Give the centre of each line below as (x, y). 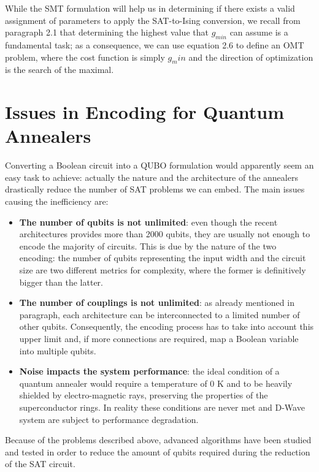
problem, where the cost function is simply (85, 57)
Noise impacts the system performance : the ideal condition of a (149, 371)
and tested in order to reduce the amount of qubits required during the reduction (158, 451)
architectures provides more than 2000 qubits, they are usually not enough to (165, 234)
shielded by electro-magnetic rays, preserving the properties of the (144, 395)
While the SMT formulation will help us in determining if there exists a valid (150, 8)
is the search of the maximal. (60, 70)
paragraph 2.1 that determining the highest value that (107, 32)
